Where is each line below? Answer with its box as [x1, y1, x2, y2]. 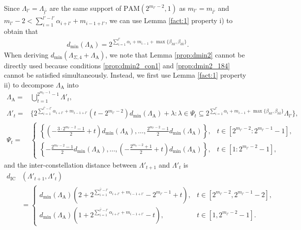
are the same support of [49, 3, 121, 13]
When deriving [4, 49, 49, 59]
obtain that [4, 26, 38, 36]
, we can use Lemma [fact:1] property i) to [105, 15, 233, 26]
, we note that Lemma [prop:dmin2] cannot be [105, 49, 245, 59]
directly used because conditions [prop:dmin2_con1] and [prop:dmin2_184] [4, 60, 230, 70]
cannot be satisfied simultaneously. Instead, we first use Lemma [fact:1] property [4, 70, 246, 80]
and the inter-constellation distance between [4, 159, 137, 170]
